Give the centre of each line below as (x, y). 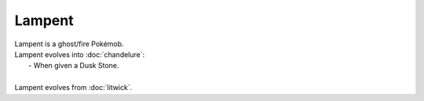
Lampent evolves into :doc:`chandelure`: (80, 54)
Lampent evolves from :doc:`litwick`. (73, 88)
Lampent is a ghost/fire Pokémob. (69, 44)
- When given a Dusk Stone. (74, 66)
